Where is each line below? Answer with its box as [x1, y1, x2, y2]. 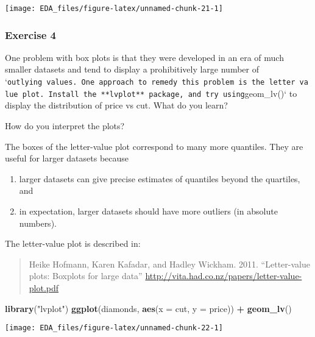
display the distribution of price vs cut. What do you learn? [5, 99, 228, 112]
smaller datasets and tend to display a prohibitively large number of [5, 63, 259, 76]
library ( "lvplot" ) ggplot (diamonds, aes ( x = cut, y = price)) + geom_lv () [5, 302, 292, 314]
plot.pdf [29, 281, 59, 294]
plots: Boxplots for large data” [29, 269, 143, 282]
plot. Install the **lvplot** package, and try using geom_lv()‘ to [22, 87, 297, 99]
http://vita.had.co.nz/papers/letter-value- [145, 269, 302, 282]
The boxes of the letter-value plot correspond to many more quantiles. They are [5, 140, 303, 152]
